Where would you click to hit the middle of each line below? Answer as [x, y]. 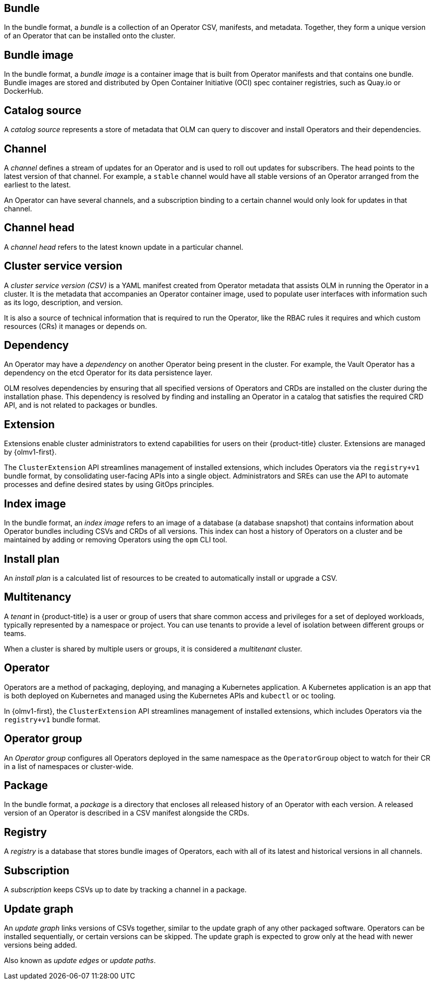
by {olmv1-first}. [30, 452]
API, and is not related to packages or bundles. [81, 405]
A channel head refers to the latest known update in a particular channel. [124, 247]
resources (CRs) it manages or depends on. [75, 326]
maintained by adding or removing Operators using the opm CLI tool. [116, 540]
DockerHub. [24, 91]
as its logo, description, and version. [64, 302]
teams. [15, 633]
